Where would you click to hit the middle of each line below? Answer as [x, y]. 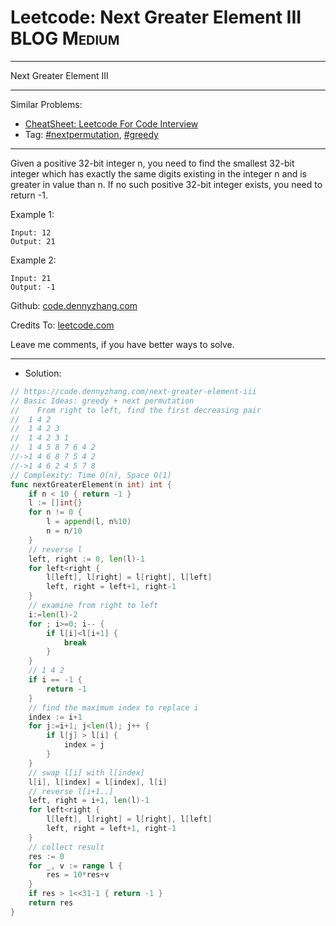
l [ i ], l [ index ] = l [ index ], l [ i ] [98, 782]
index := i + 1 [55, 717]
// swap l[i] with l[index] [86, 772]
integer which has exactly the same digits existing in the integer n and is [158, 173]
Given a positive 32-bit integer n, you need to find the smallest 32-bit [152, 163]
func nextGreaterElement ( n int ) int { [91, 484]
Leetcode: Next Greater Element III [156, 17]
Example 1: [32, 214]
